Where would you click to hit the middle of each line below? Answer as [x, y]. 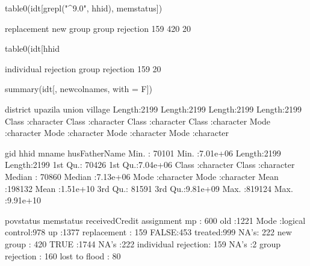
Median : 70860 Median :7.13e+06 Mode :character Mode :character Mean [142, 176]
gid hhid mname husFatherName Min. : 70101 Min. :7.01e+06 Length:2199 [143, 153]
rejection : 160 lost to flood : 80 [63, 255]
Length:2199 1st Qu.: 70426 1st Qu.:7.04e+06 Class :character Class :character [150, 165]
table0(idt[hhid [33, 48]
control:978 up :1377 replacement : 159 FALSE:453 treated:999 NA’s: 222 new [148, 232]
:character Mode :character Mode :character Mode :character [117, 133]
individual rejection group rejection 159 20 [83, 68]
